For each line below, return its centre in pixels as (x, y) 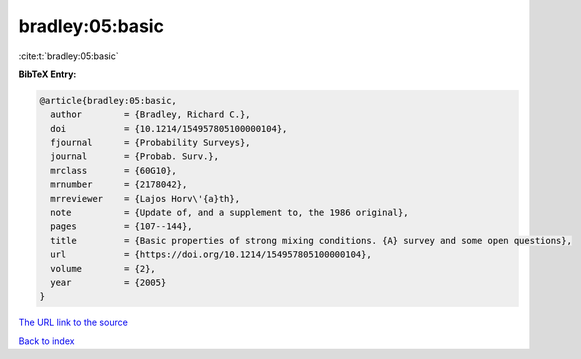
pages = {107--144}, (122, 226)
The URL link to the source (73, 322)
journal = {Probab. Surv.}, (135, 156)
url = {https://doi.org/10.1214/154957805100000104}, (211, 254)
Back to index (46, 341)
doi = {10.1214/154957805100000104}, (169, 128)
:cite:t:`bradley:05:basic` (68, 56)
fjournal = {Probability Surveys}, (150, 143)
